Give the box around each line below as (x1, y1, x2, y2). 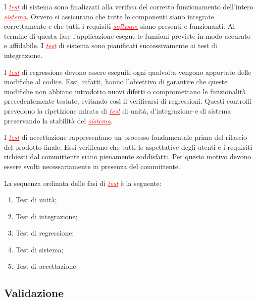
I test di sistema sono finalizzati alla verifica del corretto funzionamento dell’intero (4, 1, 254, 11)
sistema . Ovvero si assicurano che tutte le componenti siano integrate (4, 11, 214, 21)
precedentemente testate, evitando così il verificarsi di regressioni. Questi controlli (4, 96, 252, 106)
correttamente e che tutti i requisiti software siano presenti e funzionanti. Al (4, 21, 235, 31)
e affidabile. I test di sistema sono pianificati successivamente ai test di (4, 40, 217, 51)
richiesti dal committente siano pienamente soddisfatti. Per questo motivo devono (4, 151, 251, 162)
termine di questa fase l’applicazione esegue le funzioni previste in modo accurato (4, 30, 251, 41)
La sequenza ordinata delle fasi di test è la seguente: (4, 178, 161, 188)
